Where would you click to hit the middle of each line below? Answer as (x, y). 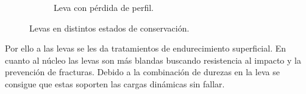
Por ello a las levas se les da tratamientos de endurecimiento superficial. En (146, 48)
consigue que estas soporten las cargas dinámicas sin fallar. (115, 83)
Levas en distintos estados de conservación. (109, 28)
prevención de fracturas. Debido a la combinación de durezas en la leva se (142, 72)
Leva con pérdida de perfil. (104, 7)
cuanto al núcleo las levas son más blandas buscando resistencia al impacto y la (153, 60)
